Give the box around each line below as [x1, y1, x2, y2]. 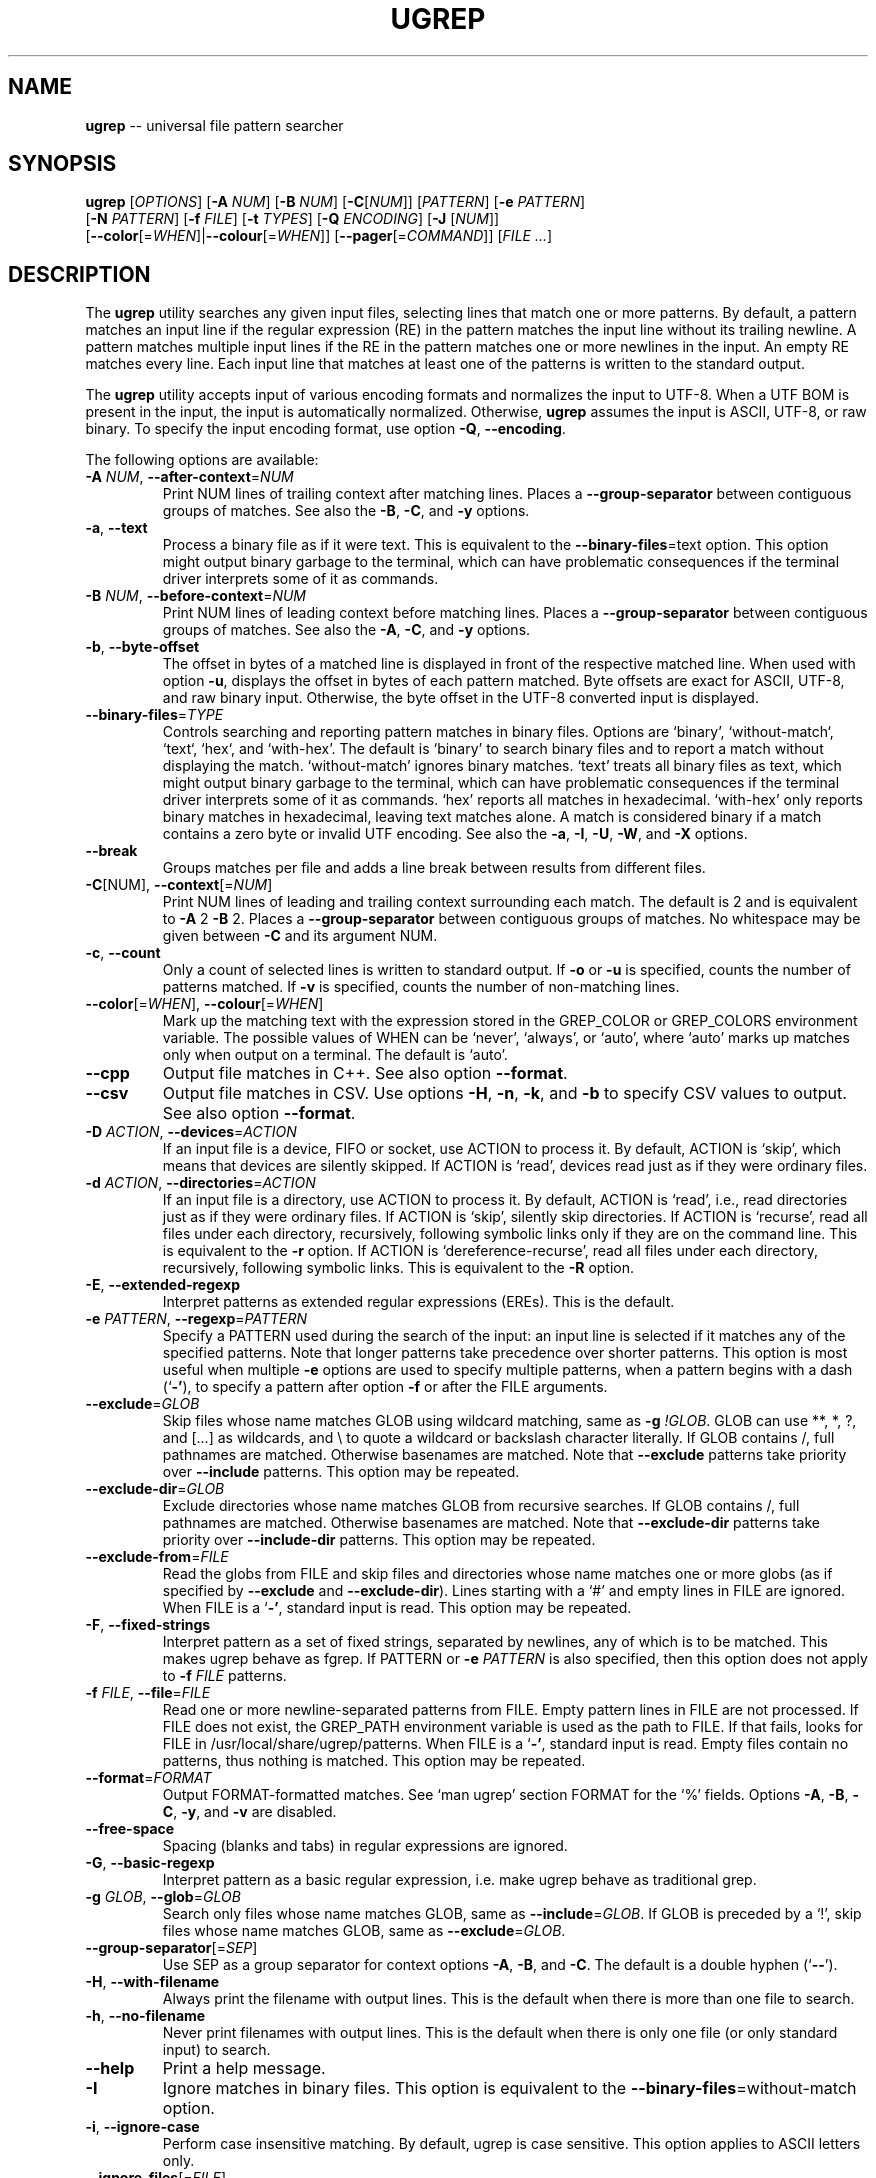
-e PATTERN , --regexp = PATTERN [85, 1310, 308, 1328]
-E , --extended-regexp [85, 1276, 241, 1294]
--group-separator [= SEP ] [85, 1939, 258, 1957]
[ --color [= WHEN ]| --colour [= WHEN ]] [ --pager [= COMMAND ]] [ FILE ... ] [85, 227, 553, 245]
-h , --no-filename [85, 2007, 206, 2025]
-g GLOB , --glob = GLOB [85, 1888, 241, 1906]
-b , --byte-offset [85, 638, 200, 656]
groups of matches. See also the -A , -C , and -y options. [162, 621, 531, 639]
